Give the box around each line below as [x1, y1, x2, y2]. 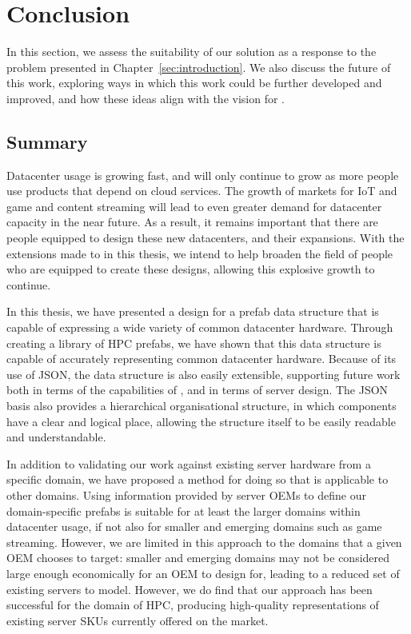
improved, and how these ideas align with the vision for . [6, 90, 285, 106]
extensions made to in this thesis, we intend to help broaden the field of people [6, 245, 393, 261]
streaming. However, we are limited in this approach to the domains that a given [6, 533, 402, 550]
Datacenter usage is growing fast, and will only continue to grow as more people [6, 166, 399, 183]
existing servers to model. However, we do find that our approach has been [6, 580, 373, 597]
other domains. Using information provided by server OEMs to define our [6, 486, 366, 503]
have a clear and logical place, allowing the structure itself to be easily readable [6, 413, 396, 429]
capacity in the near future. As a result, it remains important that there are [6, 213, 378, 230]
